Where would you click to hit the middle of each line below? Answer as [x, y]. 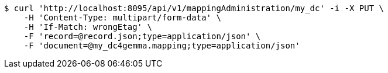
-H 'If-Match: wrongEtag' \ [88, 27]
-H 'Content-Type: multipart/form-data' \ [122, 18]
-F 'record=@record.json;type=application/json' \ [142, 36]
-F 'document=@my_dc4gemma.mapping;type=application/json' [162, 46]
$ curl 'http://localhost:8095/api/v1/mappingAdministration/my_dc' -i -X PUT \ [194, 8]
